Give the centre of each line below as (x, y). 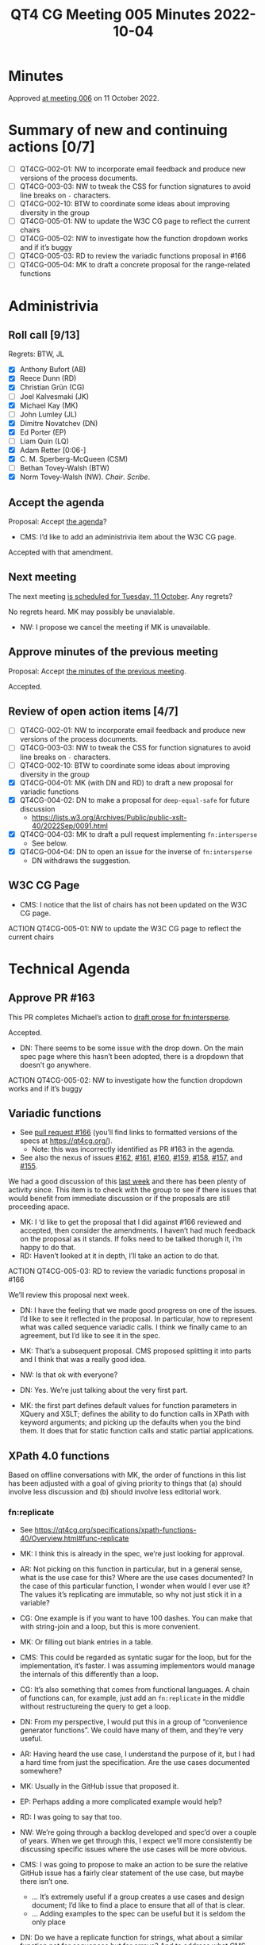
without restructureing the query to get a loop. (95, 1706)
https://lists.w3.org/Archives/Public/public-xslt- (109, 817)
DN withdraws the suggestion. (81, 860)
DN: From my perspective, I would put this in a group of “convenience (133, 1721)
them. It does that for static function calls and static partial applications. (137, 1431)
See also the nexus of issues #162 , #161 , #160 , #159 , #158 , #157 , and (131, 1158)
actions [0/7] (52, 147)
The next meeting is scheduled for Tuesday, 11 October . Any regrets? (120, 596)
